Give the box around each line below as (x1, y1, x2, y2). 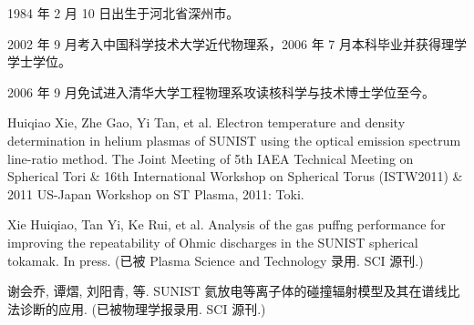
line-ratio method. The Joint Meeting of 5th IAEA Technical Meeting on (7, 148, 414, 168)
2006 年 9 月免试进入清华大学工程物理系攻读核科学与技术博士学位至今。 (7, 82, 435, 101)
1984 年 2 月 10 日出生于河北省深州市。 (7, 4, 240, 22)
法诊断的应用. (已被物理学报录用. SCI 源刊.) (7, 299, 266, 318)
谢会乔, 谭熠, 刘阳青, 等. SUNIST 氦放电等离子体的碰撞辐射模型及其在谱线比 (7, 281, 460, 300)
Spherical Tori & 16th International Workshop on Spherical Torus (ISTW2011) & (7, 167, 463, 186)
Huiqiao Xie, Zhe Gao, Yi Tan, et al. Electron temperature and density (7, 113, 406, 132)
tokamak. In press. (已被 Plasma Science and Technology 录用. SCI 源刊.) (7, 250, 424, 269)
